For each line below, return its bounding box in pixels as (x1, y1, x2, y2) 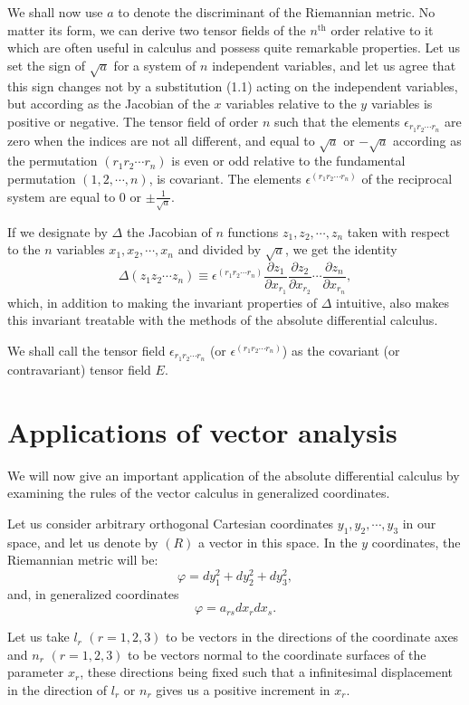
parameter (7, 662, 64, 681)
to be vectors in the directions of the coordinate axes (166, 627, 459, 646)
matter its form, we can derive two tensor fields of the (7, 20, 306, 39)
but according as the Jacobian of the (7, 94, 210, 113)
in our (402, 513, 436, 532)
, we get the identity (284, 240, 397, 259)
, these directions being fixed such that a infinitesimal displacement (80, 662, 454, 681)
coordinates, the (371, 532, 461, 551)
